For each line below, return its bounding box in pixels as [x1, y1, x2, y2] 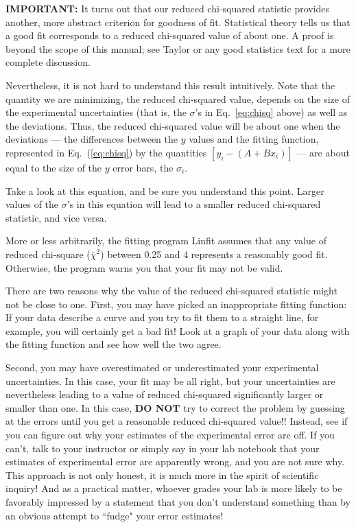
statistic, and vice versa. [5, 210, 107, 224]
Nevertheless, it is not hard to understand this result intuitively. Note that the [5, 78, 335, 92]
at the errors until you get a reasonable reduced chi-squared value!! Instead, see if [5, 414, 348, 428]
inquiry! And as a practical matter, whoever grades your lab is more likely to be [5, 481, 342, 495]
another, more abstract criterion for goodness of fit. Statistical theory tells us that [5, 14, 351, 29]
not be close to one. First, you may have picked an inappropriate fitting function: [5, 296, 347, 311]
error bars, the [112, 160, 174, 174]
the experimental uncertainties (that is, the [5, 105, 187, 119]
